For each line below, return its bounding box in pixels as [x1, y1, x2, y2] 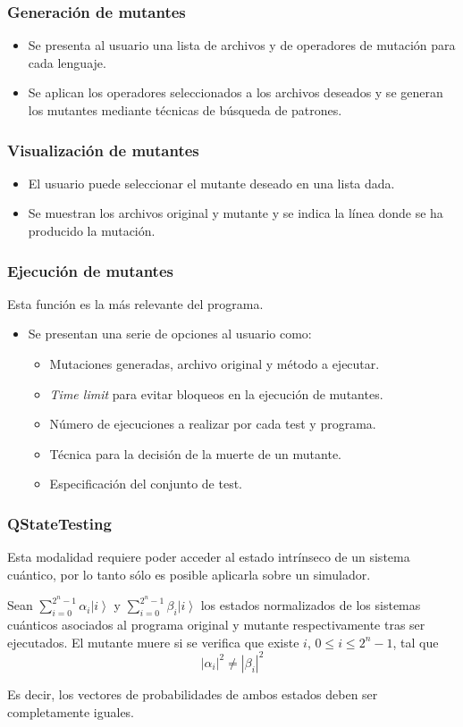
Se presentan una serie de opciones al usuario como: [28, 324, 312, 343]
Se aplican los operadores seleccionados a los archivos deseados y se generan [28, 83, 443, 102]
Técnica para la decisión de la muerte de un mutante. [49, 444, 341, 463]
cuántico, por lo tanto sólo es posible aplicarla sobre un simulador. [7, 564, 371, 583]
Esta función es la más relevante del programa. [7, 294, 264, 313]
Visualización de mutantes [7, 138, 199, 161]
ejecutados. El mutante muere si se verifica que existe [7, 632, 299, 651]
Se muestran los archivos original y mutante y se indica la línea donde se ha [28, 204, 443, 222]
